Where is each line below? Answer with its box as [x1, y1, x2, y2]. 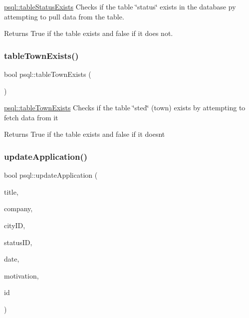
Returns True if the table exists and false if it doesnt [4, 129, 165, 139]
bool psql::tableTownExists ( [4, 69, 91, 79]
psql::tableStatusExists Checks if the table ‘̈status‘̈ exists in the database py [4, 1, 236, 11]
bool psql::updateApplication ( [4, 170, 98, 180]
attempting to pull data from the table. [4, 11, 124, 21]
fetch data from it [4, 112, 58, 122]
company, [4, 203, 33, 214]
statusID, [4, 237, 32, 247]
